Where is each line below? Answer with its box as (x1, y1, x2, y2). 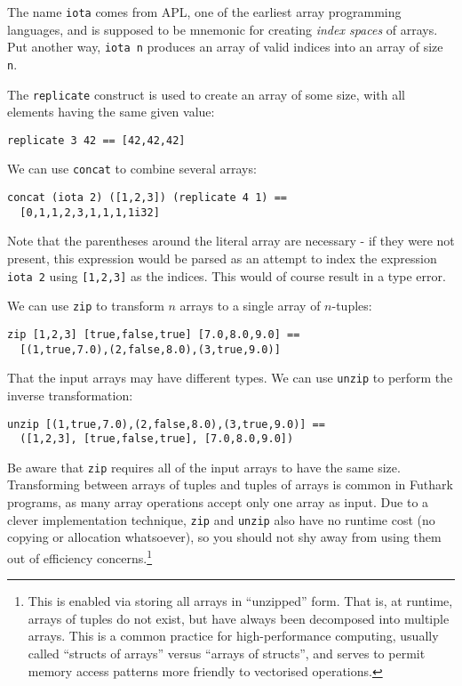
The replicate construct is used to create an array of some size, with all (7, 85, 405, 103)
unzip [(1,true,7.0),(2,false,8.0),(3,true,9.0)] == (7, 417, 325, 431)
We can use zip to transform (7, 296, 164, 315)
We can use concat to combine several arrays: (7, 159, 257, 178)
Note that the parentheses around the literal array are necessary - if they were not (7, 231, 455, 250)
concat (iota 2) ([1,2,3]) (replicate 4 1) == (7, 191, 287, 205)
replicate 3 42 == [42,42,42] (7, 133, 186, 147)
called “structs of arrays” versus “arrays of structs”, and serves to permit (28, 643, 426, 662)
